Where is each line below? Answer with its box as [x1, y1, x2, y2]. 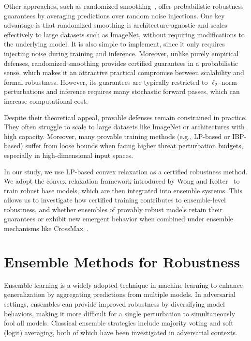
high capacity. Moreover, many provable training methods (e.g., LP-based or [4, 131, 230, 141]
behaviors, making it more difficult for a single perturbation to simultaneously [4, 308, 236, 318]
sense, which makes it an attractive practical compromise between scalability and [4, 67, 244, 77]
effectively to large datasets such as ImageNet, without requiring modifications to [4, 29, 245, 39]
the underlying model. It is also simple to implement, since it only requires [4, 39, 225, 49]
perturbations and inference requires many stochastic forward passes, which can [4, 86, 240, 96]
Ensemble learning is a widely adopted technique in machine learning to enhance [4, 279, 243, 290]
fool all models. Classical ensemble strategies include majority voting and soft [4, 318, 234, 328]
